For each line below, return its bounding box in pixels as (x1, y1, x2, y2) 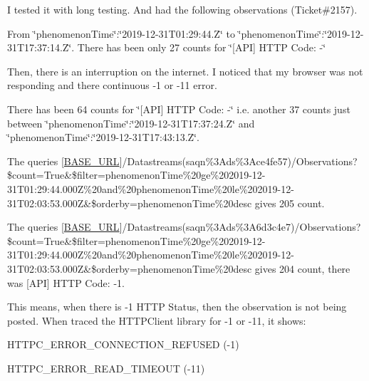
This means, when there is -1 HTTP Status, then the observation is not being (7, 299, 347, 314)
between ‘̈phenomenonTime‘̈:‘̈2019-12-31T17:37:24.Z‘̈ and (7, 115, 255, 130)
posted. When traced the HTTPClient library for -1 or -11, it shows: (7, 313, 306, 328)
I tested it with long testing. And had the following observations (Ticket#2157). (7, 2, 358, 16)
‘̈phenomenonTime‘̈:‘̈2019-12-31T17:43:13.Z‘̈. (7, 130, 199, 145)
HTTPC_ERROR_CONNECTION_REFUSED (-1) (7, 337, 239, 352)
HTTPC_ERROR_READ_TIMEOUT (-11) (7, 360, 205, 375)
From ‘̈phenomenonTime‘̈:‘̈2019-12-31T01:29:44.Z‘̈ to (7, 26, 235, 41)
